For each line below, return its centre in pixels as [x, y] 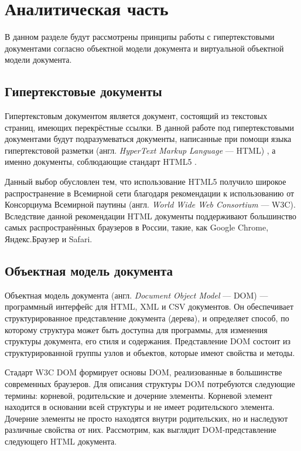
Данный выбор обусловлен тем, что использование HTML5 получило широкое [146, 182]
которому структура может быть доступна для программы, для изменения [136, 329]
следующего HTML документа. [61, 441]
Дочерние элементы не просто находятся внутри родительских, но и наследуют [146, 418]
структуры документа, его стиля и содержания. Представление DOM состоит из [148, 341]
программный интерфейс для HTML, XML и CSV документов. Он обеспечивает [149, 306]
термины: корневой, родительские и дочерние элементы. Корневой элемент [138, 395]
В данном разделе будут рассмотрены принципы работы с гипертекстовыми [140, 37]
